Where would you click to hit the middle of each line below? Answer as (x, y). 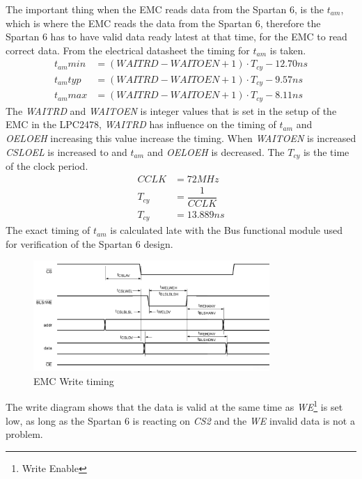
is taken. (288, 50)
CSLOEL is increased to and (66, 151)
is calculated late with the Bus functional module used (227, 230)
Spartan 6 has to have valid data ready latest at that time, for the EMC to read (176, 37)
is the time (326, 151)
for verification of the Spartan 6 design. (89, 243)
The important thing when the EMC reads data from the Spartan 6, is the (165, 9)
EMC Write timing (74, 380)
